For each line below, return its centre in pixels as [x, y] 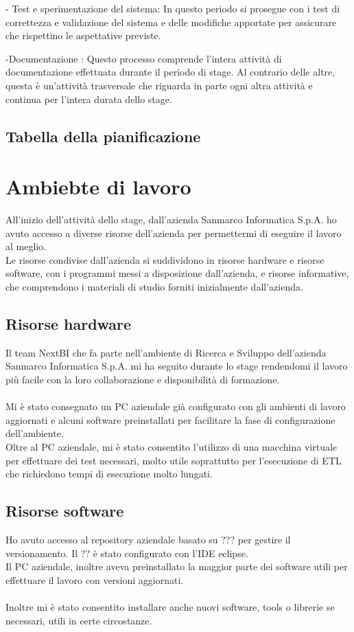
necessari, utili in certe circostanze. [79, 620]
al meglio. [26, 246]
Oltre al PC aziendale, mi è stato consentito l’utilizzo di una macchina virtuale [172, 446]
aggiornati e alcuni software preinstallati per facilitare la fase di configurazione [170, 419]
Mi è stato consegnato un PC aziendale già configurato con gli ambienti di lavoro [176, 406]
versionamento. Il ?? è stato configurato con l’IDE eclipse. [127, 553]
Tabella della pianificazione [103, 136]
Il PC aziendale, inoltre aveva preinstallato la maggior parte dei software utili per [177, 566]
